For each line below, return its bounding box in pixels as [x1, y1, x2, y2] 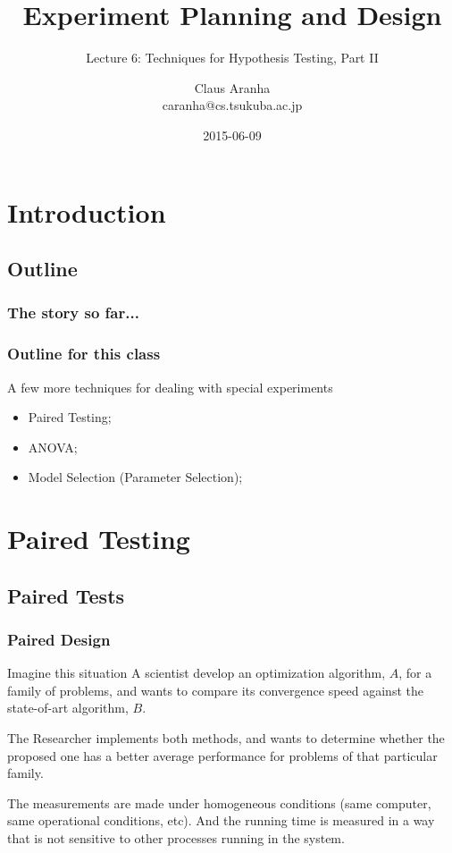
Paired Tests [7, 581, 125, 609]
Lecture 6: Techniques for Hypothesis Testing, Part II [86, 48, 379, 67]
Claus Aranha [194, 78, 271, 97]
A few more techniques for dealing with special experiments [7, 377, 333, 396]
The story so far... [7, 301, 139, 324]
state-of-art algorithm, [7, 698, 129, 717]
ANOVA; [28, 437, 78, 456]
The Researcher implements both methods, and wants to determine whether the [7, 729, 445, 747]
